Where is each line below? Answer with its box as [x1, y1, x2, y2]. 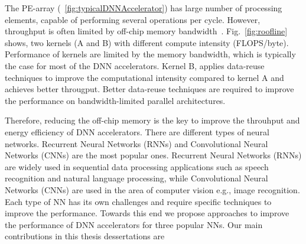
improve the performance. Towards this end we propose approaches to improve [5, 207, 289, 219]
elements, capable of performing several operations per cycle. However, [5, 13, 261, 25]
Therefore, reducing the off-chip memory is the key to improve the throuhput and [5, 114, 300, 126]
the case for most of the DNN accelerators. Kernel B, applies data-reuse [5, 59, 265, 71]
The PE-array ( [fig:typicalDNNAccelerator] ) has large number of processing [5, 2, 282, 14]
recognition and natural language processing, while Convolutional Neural [5, 172, 268, 184]
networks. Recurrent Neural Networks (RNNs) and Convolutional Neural [5, 137, 268, 149]
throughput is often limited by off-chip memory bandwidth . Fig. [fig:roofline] [5, 25, 288, 37]
